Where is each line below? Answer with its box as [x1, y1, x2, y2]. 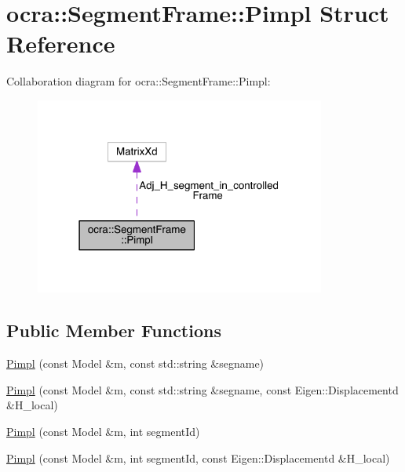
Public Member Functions [6, 318, 221, 343]
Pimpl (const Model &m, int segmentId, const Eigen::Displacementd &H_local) [6, 449, 390, 466]
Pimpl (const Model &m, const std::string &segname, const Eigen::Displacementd [6, 381, 399, 398]
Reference [6, 27, 115, 60]
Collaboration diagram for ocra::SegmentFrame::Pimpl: [6, 73, 271, 89]
